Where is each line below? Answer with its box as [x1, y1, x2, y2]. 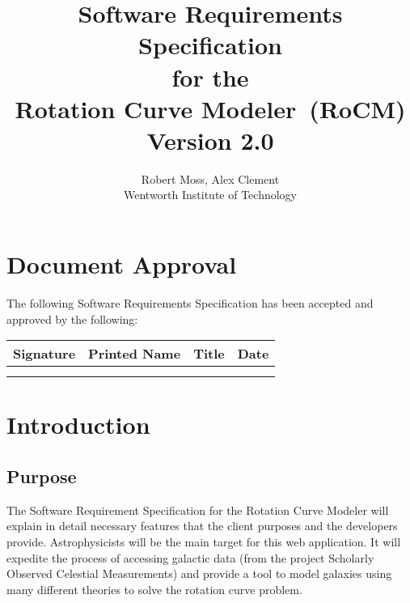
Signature [13, 344, 76, 363]
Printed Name [88, 344, 181, 363]
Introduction [6, 408, 150, 441]
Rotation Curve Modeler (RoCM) [15, 91, 406, 125]
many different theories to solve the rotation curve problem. [6, 580, 302, 597]
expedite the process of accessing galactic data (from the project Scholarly [6, 549, 374, 566]
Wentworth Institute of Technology [123, 186, 298, 203]
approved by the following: [6, 310, 138, 327]
